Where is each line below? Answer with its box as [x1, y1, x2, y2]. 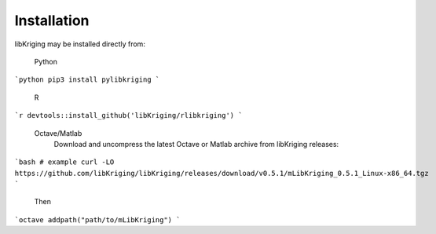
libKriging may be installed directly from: [14, 39, 145, 49]
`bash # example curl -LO [14, 158, 115, 166]
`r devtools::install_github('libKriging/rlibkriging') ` [14, 111, 243, 120]
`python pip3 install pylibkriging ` [14, 75, 160, 84]
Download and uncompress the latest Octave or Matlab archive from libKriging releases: [53, 139, 339, 148]
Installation [14, 12, 90, 29]
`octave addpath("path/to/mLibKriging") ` [14, 215, 181, 224]
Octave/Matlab [34, 128, 82, 137]
